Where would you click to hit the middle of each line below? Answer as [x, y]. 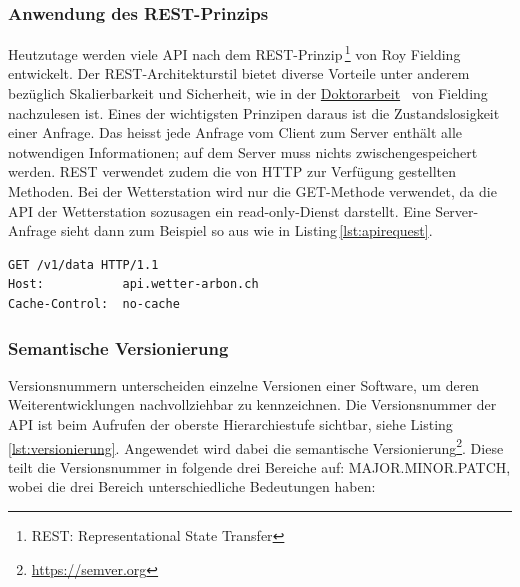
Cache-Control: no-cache [94, 304]
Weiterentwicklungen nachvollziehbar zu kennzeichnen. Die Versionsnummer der [252, 404]
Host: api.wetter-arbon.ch [133, 284]
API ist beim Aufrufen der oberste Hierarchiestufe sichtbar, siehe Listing [230, 424]
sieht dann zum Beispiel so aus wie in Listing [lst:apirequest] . [246, 230]
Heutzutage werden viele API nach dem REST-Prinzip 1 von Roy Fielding [234, 52]
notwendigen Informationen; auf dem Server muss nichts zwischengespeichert [243, 151]
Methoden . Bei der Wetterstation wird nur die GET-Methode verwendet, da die [252, 191]
